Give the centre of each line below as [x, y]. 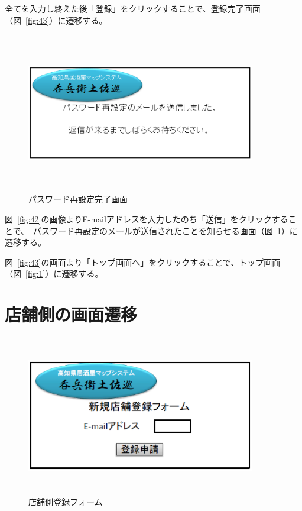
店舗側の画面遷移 [71, 314]
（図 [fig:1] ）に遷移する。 [54, 274]
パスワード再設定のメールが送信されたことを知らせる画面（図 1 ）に [165, 230]
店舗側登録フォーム [66, 502]
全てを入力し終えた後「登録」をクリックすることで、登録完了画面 [133, 8]
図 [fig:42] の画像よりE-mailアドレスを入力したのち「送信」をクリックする [147, 219]
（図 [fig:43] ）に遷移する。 [56, 20]
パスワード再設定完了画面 [78, 199]
